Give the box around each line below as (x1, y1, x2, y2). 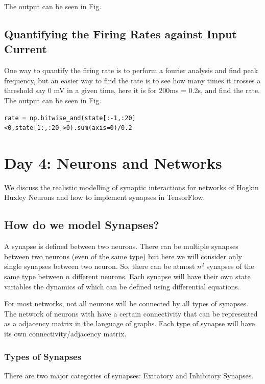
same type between (4, 271, 63, 282)
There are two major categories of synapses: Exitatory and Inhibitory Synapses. (4, 370, 254, 380)
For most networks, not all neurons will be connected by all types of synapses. (4, 298, 249, 309)
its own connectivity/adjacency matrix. (4, 328, 127, 339)
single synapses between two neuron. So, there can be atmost (4, 261, 195, 272)
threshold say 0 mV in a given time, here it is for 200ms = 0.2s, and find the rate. (4, 85, 260, 96)
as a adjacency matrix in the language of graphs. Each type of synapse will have (4, 318, 255, 329)
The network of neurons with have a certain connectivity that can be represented (4, 308, 258, 319)
